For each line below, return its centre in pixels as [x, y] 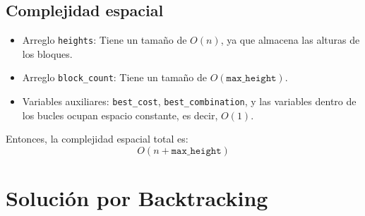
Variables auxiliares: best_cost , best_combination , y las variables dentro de [189, 101]
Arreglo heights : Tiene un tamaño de [104, 40]
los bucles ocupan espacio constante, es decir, [120, 115]
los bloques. [47, 53]
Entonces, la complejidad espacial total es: [97, 139]
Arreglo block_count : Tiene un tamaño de [115, 77]
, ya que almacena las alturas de [290, 40]
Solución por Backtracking [137, 198]
